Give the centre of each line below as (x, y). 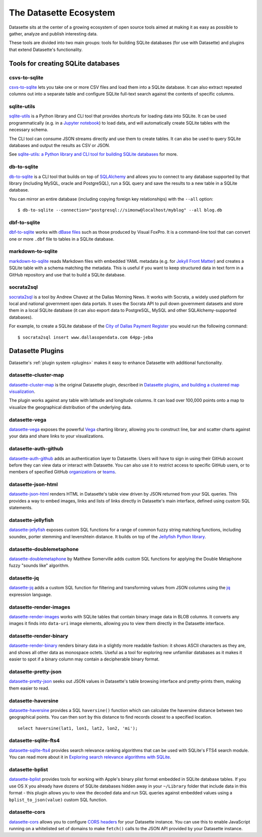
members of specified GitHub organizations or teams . (63, 472)
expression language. (31, 595)
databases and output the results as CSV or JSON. (59, 145)
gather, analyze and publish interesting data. (53, 33)
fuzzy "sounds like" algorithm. (39, 565)
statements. (21, 508)
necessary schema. (29, 130)
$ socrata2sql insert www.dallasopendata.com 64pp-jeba (85, 337)
